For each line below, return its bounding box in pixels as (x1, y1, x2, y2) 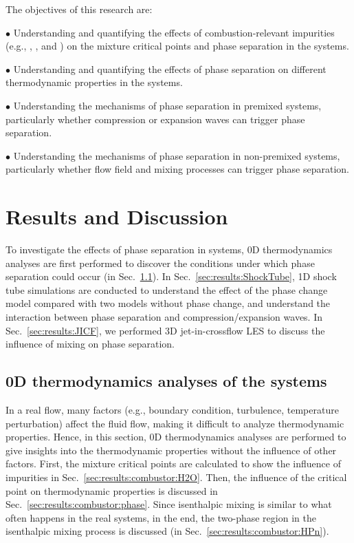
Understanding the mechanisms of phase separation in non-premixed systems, (13, 148, 340, 162)
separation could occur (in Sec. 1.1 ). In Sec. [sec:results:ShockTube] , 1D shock (5, 269, 337, 284)
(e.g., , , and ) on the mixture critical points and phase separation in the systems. (5, 39, 349, 53)
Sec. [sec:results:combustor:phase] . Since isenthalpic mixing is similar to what (5, 497, 332, 511)
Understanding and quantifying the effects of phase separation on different (13, 61, 327, 76)
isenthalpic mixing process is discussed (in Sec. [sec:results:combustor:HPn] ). (5, 524, 329, 538)
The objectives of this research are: (5, 2, 153, 16)
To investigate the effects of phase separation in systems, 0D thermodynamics (5, 242, 333, 257)
